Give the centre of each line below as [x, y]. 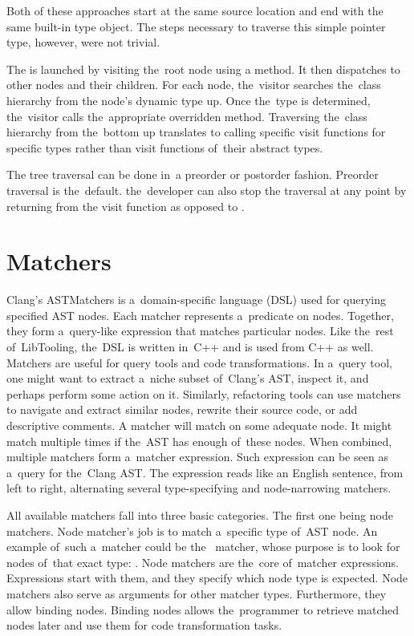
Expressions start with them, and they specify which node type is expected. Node [207, 578]
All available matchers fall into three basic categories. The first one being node [200, 514]
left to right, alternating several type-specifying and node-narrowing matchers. [199, 488]
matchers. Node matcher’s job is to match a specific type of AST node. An [192, 531]
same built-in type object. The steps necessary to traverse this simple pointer [196, 26]
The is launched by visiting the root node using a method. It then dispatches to [203, 69]
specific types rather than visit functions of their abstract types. [165, 147]
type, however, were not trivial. [83, 42]
